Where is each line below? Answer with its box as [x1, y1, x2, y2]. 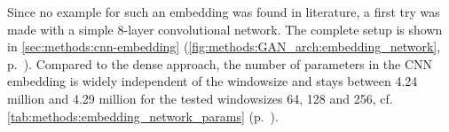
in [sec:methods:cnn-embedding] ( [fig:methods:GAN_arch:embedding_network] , [7, 37, 441, 56]
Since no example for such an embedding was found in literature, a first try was [7, 3, 440, 20]
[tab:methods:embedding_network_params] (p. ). [7, 106, 279, 125]
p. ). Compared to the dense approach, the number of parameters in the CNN [7, 54, 433, 73]
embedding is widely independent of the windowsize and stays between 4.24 [7, 72, 418, 90]
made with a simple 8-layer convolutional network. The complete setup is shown [7, 19, 443, 38]
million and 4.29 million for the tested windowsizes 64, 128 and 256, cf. [7, 89, 393, 107]
